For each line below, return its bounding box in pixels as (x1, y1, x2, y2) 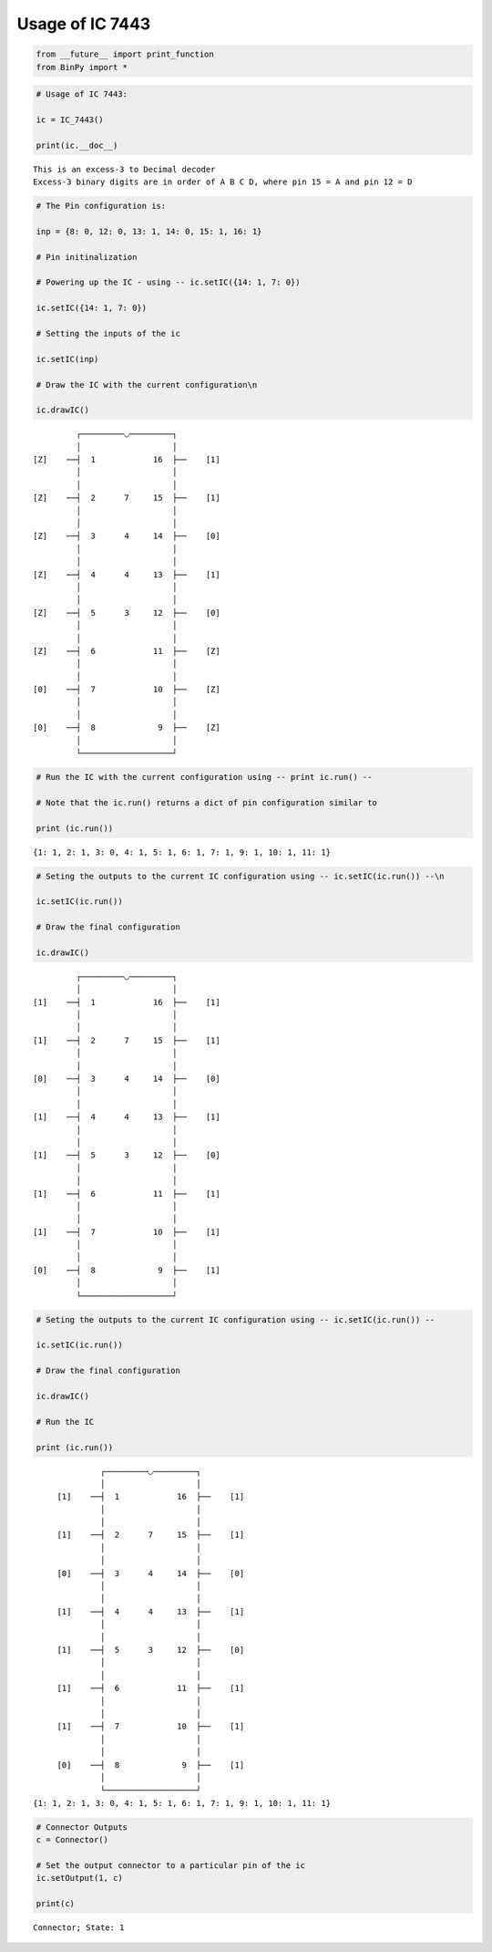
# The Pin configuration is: (36, 201, 167, 212)
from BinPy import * (36, 62, 128, 72)
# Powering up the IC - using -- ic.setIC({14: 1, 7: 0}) (36, 277, 301, 287)
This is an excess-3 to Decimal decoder (33, 164, 216, 174)
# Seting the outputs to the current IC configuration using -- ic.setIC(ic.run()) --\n (36, 871, 446, 881)
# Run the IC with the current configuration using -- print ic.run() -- (36, 772, 373, 783)
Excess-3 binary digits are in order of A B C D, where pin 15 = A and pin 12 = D (33, 177, 413, 187)
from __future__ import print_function (36, 49, 214, 59)
